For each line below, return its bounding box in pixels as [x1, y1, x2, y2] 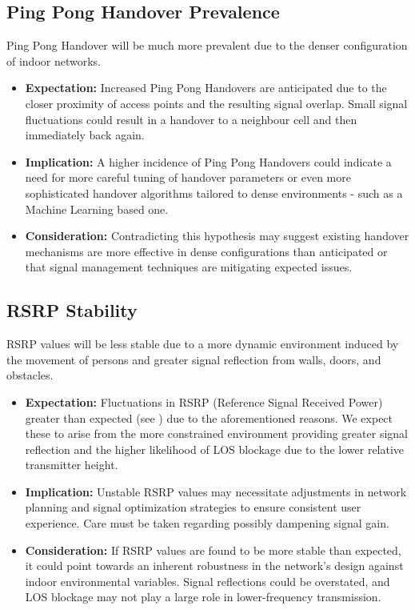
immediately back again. [25, 126, 145, 143]
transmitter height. [25, 456, 118, 473]
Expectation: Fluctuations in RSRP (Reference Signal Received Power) [25, 393, 383, 410]
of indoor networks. [6, 52, 102, 69]
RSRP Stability [6, 298, 138, 323]
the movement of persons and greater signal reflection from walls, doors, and [6, 351, 381, 367]
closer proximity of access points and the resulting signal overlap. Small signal [25, 94, 408, 111]
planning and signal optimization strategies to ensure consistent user [25, 499, 361, 516]
